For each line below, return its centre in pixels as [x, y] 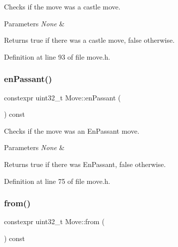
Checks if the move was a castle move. [62, 6]
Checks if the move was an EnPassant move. [72, 130]
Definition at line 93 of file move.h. [57, 56]
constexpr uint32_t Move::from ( [54, 221]
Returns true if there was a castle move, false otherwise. [89, 40]
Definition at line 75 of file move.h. [57, 181]
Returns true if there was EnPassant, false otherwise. [85, 164]
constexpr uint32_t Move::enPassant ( [63, 97]
